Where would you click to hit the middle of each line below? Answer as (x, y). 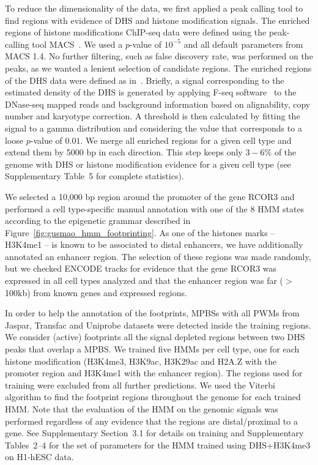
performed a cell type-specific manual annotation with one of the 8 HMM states (155, 208)
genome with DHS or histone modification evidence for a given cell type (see (148, 164)
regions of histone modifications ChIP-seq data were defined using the (136, 32)
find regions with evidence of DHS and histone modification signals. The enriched (157, 20)
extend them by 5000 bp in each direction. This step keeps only (124, 152)
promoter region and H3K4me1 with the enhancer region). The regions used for (154, 373)
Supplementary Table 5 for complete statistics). (94, 176)
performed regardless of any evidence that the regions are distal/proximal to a (151, 421)
